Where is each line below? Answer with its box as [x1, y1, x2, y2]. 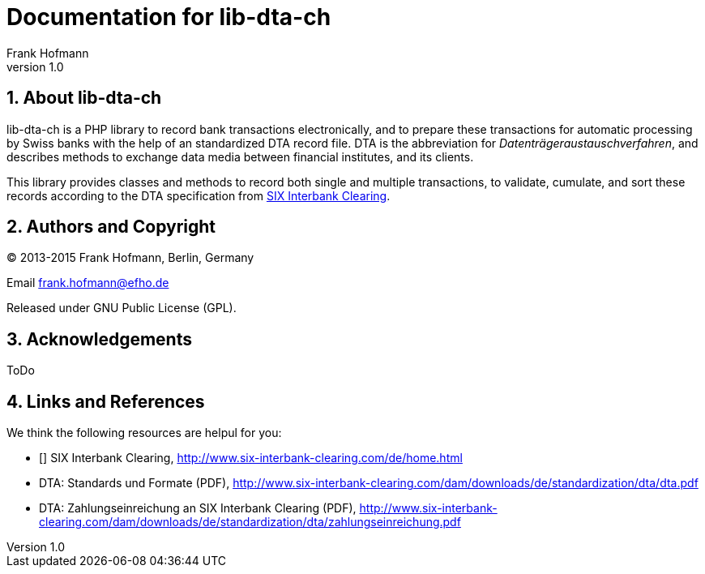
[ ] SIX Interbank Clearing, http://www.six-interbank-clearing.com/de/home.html [39, 451, 463, 465]
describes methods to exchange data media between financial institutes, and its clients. [6, 149, 474, 164]
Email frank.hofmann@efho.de [6, 276, 169, 290]
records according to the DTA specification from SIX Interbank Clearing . [6, 188, 391, 203]
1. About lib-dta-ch [6, 88, 162, 109]
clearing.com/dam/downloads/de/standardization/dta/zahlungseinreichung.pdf [39, 515, 461, 529]
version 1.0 [6, 59, 64, 74]
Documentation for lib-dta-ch [6, 3, 331, 31]
